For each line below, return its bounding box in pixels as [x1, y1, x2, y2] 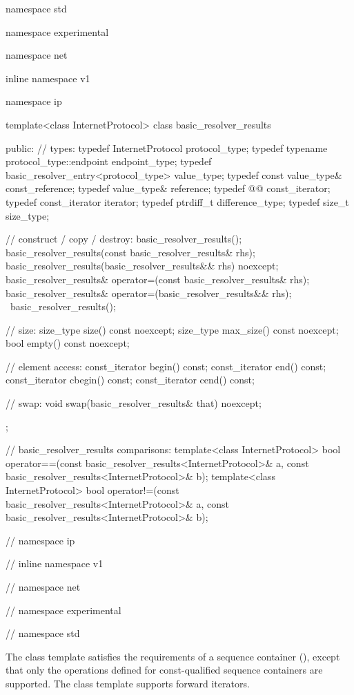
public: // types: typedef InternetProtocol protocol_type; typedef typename [6, 140, 328, 155]
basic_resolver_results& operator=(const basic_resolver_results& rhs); [6, 272, 310, 286]
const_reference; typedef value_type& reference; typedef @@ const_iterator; [6, 181, 331, 196]
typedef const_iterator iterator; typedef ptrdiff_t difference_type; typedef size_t [6, 194, 349, 209]
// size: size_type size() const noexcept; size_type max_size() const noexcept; [6, 322, 339, 336]
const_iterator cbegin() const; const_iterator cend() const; [6, 372, 255, 387]
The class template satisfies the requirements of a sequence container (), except [6, 649, 340, 663]
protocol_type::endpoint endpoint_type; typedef [6, 154, 212, 169]
